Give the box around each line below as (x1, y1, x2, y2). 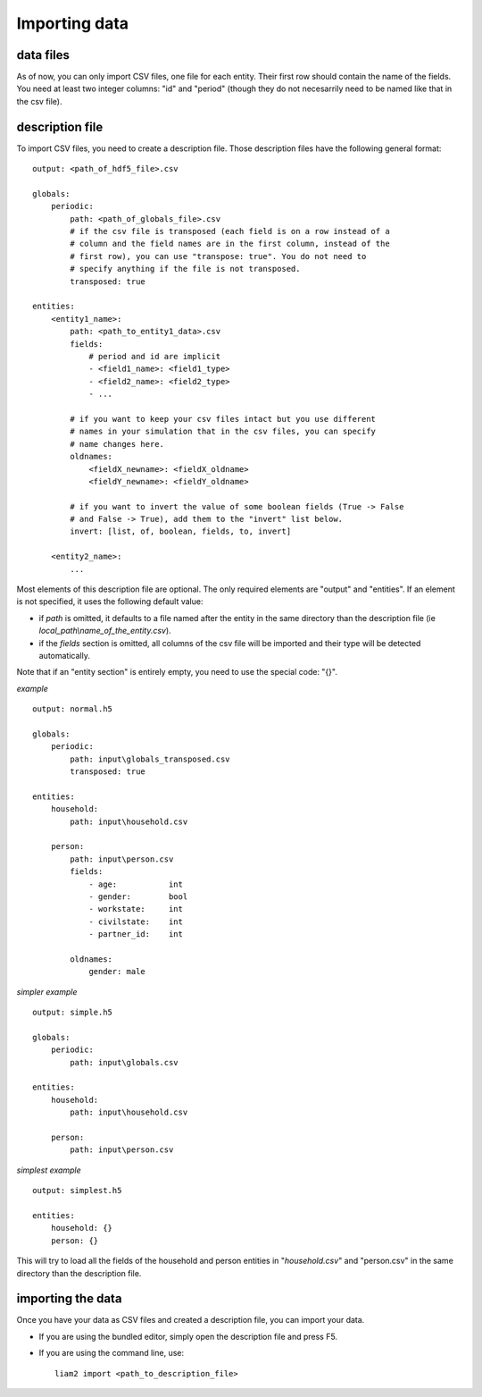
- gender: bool (88, 892, 188, 902)
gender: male (88, 966, 146, 977)
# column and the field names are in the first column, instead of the (70, 239, 390, 249)
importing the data (16, 1292, 122, 1307)
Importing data (16, 13, 129, 33)
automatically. (38, 650, 91, 661)
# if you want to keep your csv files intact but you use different (70, 414, 377, 424)
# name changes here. (70, 439, 165, 449)
